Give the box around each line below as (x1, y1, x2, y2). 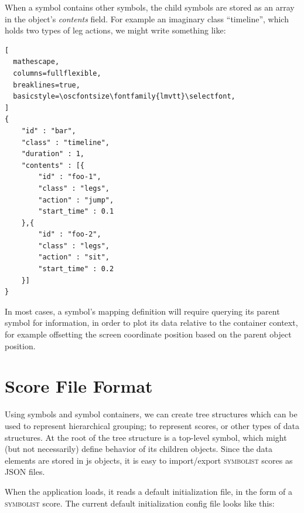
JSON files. (5, 465, 45, 478)
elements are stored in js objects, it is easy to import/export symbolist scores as (5, 454, 293, 466)
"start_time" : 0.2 (38, 265, 114, 274)
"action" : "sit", (38, 253, 110, 262)
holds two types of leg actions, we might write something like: (5, 24, 226, 36)
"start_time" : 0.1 (38, 207, 114, 216)
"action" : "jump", (38, 195, 114, 204)
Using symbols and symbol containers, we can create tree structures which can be (5, 408, 298, 420)
